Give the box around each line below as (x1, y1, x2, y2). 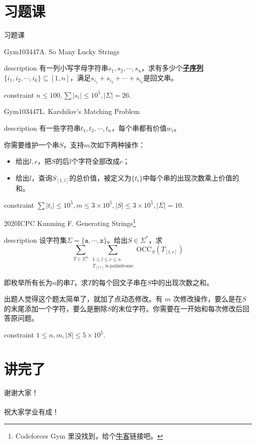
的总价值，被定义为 (69, 172, 131, 183)
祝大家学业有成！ (4, 406, 59, 416)
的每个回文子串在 (92, 277, 147, 287)
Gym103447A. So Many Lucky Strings (4, 46, 120, 56)
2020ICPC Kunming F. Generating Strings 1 (4, 217, 136, 228)
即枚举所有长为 (4, 277, 52, 287)
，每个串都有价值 (111, 122, 167, 133)
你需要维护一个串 (4, 139, 59, 149)
